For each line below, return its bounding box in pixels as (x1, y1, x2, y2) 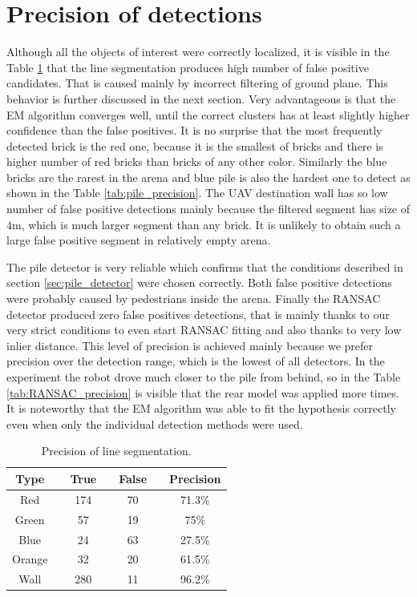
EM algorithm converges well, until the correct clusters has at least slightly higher (6, 106, 410, 123)
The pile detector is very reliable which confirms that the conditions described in (6, 258, 403, 275)
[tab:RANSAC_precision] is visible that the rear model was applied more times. (6, 384, 399, 401)
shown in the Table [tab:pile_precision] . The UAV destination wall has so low (6, 184, 388, 201)
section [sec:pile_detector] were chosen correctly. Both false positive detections (6, 274, 392, 291)
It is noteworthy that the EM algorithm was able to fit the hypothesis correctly (6, 400, 396, 417)
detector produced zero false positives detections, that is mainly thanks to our (6, 305, 390, 322)
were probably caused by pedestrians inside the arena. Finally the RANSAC (6, 290, 381, 307)
